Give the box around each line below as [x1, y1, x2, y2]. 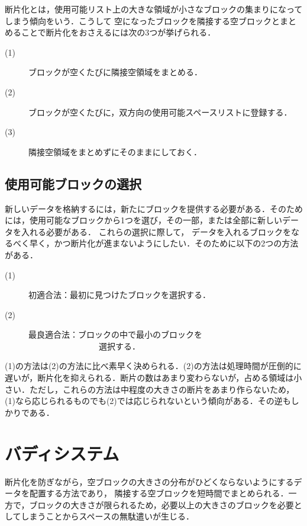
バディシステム [5, 441, 119, 465]
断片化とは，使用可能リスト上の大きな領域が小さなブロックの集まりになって [5, 3, 303, 15]
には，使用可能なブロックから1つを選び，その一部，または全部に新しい [5, 214, 282, 226]
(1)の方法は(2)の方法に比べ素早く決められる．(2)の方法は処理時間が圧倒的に [5, 360, 302, 372]
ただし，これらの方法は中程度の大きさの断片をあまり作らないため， [29, 383, 295, 395]
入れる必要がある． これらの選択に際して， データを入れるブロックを [21, 225, 291, 238]
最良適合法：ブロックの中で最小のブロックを [28, 328, 202, 341]
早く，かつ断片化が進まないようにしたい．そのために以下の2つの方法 [29, 237, 299, 249]
